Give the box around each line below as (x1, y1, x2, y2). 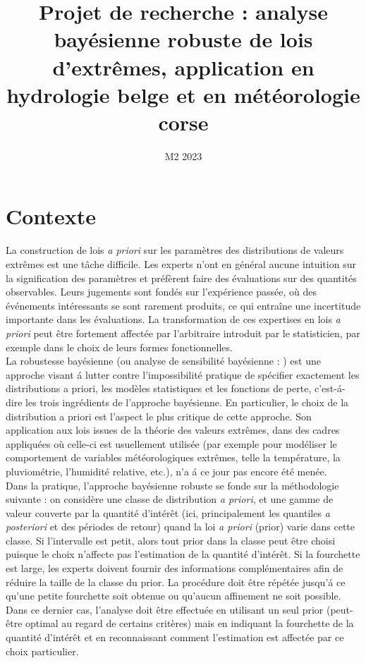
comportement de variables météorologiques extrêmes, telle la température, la (6, 450, 341, 465)
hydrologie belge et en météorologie (6, 80, 360, 109)
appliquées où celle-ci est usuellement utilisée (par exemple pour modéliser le (6, 436, 337, 451)
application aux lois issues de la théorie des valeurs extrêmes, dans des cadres (6, 422, 340, 437)
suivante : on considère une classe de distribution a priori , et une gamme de (6, 492, 334, 506)
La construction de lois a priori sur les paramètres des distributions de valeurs (6, 243, 344, 257)
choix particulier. (6, 643, 79, 658)
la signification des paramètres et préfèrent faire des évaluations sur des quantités (6, 270, 357, 285)
